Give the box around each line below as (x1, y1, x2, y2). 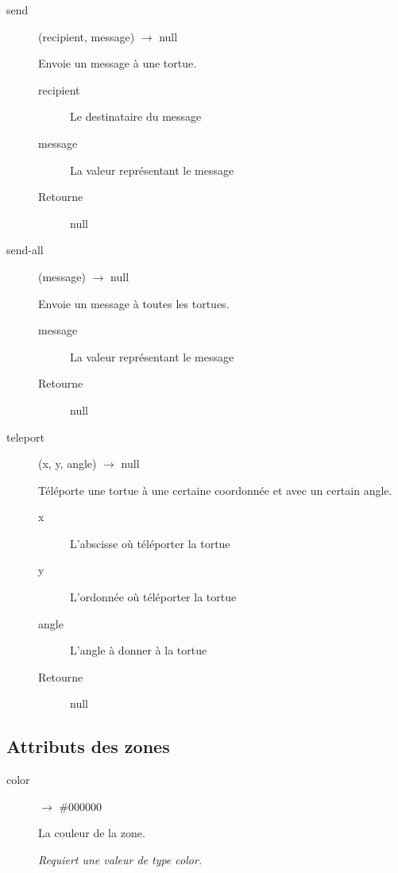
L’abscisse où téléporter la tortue (70, 535, 230, 551)
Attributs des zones (6, 734, 170, 759)
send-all (6, 241, 44, 258)
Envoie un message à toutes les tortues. (38, 295, 230, 311)
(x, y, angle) (38, 455, 97, 472)
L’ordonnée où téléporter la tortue (70, 589, 237, 605)
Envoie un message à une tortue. (38, 55, 197, 71)
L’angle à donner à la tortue (70, 642, 207, 659)
